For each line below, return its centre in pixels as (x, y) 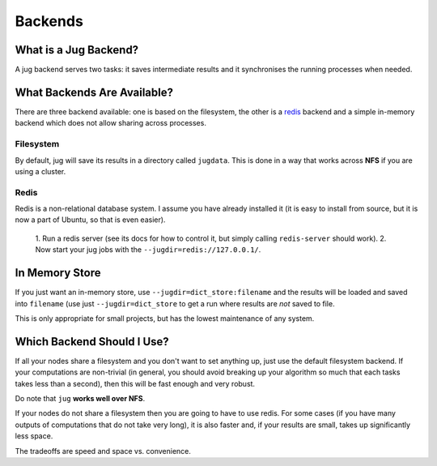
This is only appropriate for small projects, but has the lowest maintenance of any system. (165, 318)
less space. (34, 436)
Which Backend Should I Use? (92, 342)
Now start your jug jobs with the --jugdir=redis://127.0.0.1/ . (148, 250)
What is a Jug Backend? (77, 50)
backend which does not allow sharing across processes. (110, 123)
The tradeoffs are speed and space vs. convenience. (103, 451)
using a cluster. (40, 171)
